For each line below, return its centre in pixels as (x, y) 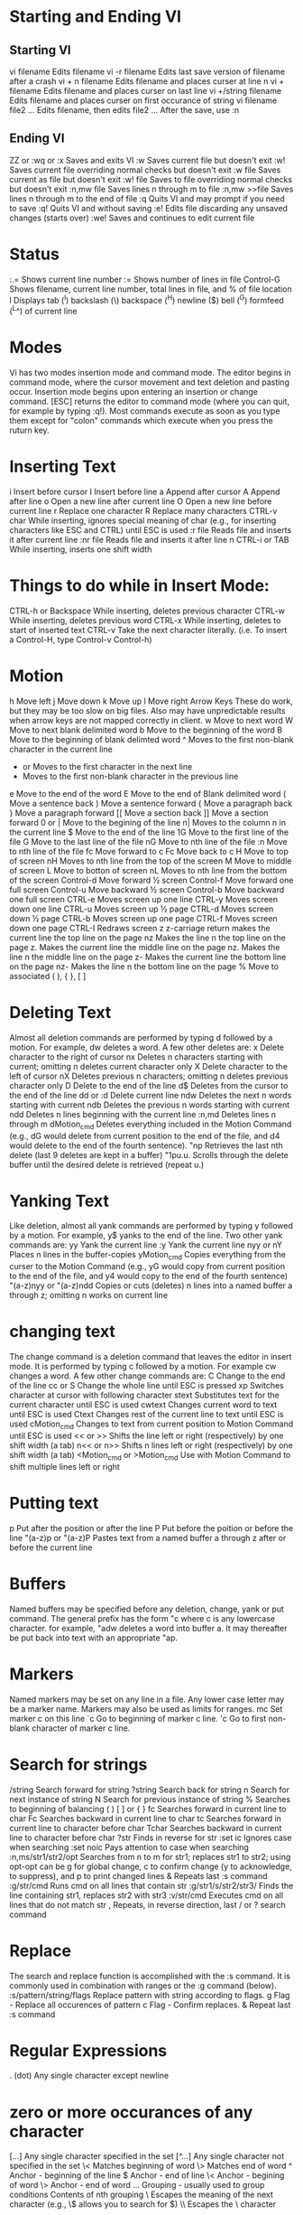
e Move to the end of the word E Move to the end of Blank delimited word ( (148, 793)
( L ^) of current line (43, 311)
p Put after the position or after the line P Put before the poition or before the (151, 1528)
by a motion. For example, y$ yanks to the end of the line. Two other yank (146, 1236)
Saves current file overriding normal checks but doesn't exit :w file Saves (145, 170)
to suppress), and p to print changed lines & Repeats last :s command (138, 1875)
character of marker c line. (81, 1728)
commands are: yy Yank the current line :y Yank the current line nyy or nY (146, 1245)
